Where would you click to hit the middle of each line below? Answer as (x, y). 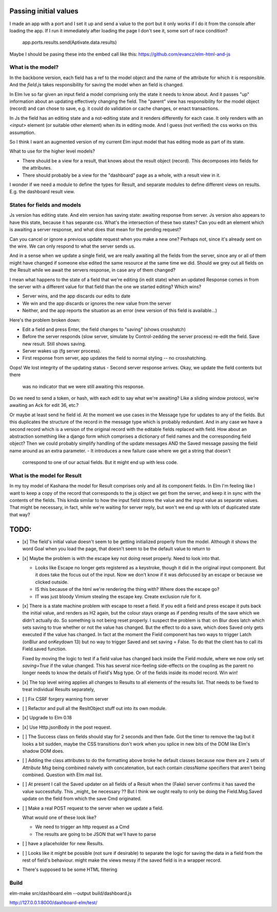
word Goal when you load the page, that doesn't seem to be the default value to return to (116, 549)
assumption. (23, 132)
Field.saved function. (44, 649)
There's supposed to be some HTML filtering (70, 870)
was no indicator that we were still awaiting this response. (83, 386)
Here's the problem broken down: (45, 320)
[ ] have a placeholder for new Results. (63, 844)
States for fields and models (45, 205)
